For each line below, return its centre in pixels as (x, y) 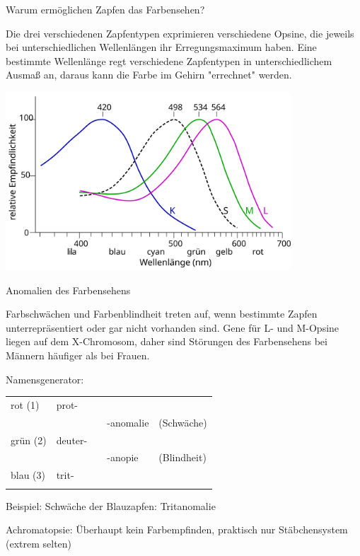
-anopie (123, 457)
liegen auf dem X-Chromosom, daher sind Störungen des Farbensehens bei (167, 341)
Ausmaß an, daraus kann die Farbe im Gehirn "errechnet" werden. (149, 75)
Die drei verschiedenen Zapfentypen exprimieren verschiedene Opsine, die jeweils (180, 33)
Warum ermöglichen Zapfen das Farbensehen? (105, 9)
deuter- (72, 440)
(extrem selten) (39, 543)
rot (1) (25, 404)
